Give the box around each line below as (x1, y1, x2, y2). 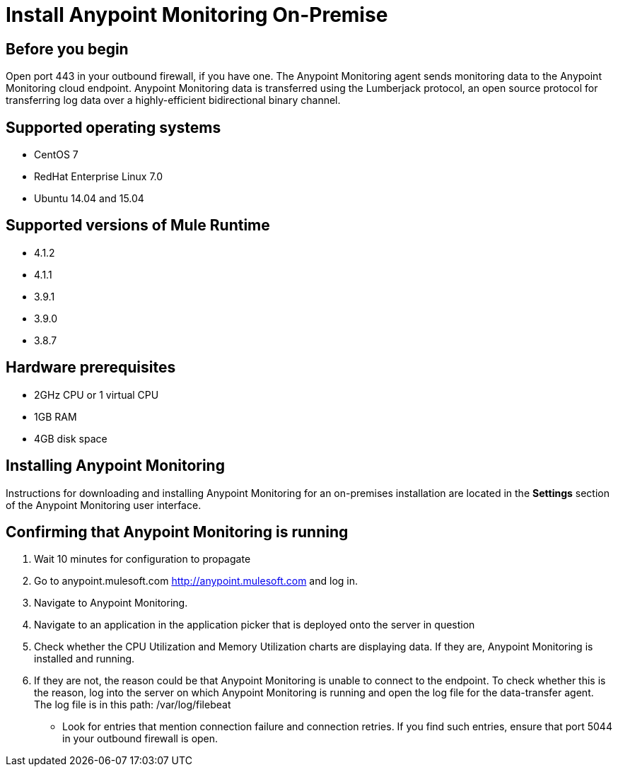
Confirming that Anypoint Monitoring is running (6, 522, 349, 541)
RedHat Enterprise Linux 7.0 (34, 170, 163, 183)
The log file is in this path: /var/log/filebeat (34, 698, 231, 711)
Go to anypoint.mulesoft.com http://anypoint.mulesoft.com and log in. (34, 575, 358, 587)
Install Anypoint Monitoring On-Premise (6, 3, 388, 27)
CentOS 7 (34, 148, 78, 161)
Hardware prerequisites (6, 358, 176, 377)
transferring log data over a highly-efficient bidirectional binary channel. (6, 94, 341, 107)
